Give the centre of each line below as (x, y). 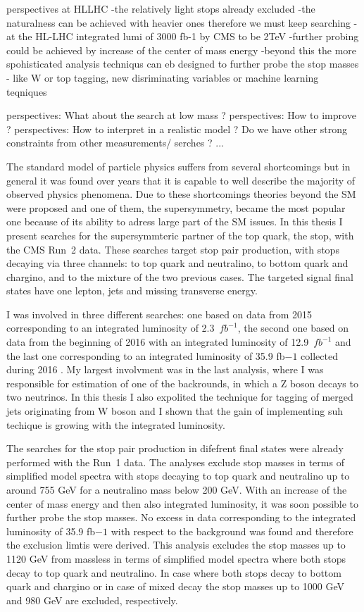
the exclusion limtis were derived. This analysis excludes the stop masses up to (176, 545)
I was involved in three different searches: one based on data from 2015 (159, 314)
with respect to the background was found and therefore (232, 531)
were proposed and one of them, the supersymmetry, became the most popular (176, 207)
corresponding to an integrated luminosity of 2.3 (111, 328)
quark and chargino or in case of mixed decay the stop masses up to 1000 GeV (176, 586)
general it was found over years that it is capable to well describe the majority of (181, 180)
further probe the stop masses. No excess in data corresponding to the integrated (181, 517)
